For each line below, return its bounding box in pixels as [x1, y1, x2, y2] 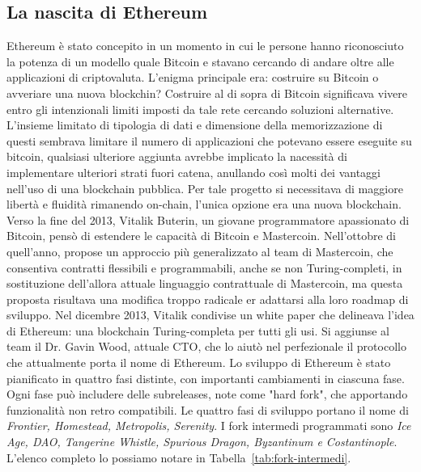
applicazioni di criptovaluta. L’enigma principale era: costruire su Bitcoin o [6, 69, 379, 86]
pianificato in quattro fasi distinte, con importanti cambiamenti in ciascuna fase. [6, 369, 405, 386]
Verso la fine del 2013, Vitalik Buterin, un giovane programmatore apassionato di [6, 211, 410, 228]
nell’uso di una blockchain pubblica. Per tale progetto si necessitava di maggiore [6, 179, 403, 196]
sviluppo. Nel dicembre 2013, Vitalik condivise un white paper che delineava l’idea [6, 306, 415, 323]
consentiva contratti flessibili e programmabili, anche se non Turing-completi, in [6, 259, 402, 276]
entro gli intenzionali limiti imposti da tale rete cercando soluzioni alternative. [6, 100, 394, 117]
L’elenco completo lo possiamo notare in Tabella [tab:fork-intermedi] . [6, 449, 351, 466]
